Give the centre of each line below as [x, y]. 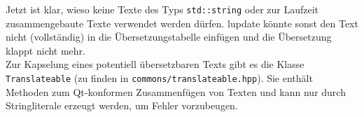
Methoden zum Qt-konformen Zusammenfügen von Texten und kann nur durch [176, 91]
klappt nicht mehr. [46, 50]
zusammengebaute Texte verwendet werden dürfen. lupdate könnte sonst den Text [182, 23]
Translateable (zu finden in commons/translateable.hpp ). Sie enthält [159, 78]
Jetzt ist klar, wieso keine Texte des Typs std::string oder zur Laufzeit [162, 9]
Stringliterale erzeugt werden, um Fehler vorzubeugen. [122, 105]
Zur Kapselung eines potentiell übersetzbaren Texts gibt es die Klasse [155, 64]
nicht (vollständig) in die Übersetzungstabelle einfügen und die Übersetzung [169, 37]
